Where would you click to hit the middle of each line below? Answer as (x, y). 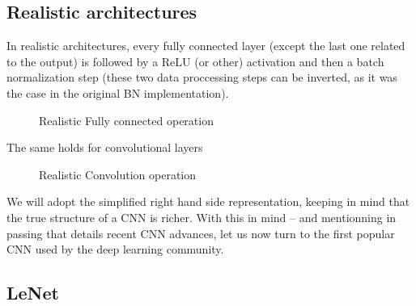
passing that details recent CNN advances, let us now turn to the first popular (201, 233)
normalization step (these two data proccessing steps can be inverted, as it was (202, 77)
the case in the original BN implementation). (118, 92)
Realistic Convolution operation (117, 174)
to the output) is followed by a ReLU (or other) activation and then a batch (195, 61)
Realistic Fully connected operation (126, 120)
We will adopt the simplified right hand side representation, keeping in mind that (208, 201)
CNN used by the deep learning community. (115, 249)
